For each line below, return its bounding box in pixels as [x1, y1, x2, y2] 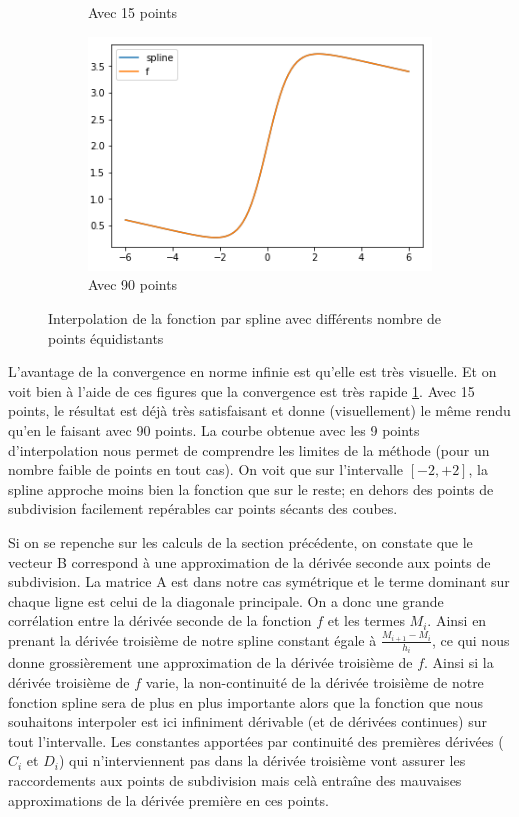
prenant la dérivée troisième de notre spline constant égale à [8, 629, 377, 650]
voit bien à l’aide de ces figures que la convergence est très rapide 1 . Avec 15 [8, 380, 475, 401]
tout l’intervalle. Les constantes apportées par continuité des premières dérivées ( [8, 730, 504, 751]
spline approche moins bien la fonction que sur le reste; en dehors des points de [8, 478, 494, 499]
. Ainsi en [427, 610, 487, 631]
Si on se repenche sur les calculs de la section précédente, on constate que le [8, 532, 473, 552]
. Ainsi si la [424, 652, 494, 673]
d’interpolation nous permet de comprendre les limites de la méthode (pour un [8, 439, 490, 460]
